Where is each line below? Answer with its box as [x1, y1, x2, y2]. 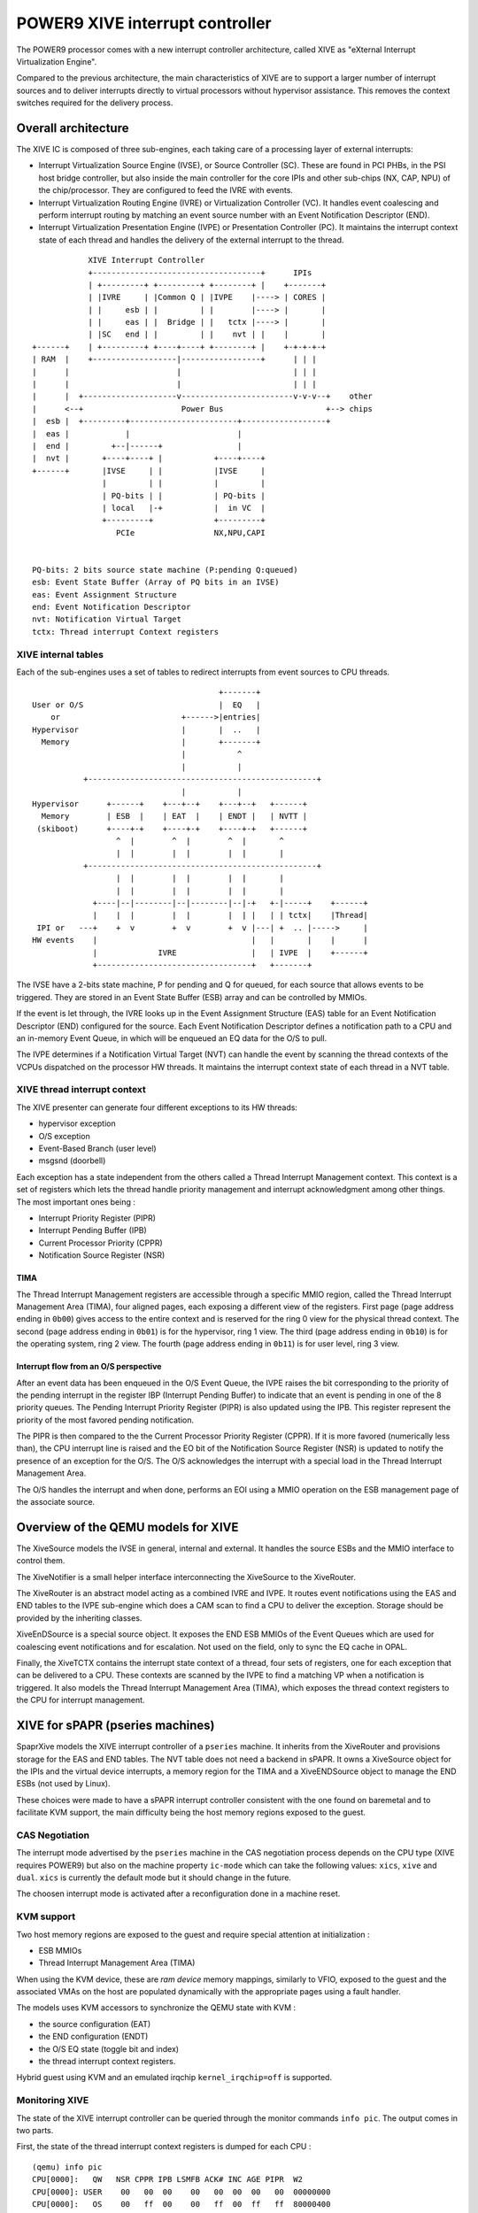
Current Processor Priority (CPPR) [38, 1238, 163, 1248]
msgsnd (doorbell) [38, 1155, 106, 1166]
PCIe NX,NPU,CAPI [115, 528, 266, 537]
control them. [16, 1555, 66, 1566]
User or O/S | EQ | [32, 699, 261, 710]
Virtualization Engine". [16, 56, 97, 66]
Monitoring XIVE [16, 2094, 89, 2107]
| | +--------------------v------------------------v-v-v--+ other [32, 391, 374, 402]
